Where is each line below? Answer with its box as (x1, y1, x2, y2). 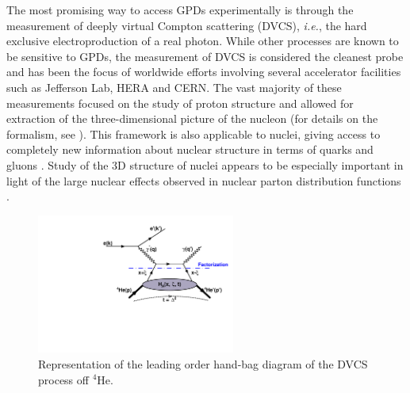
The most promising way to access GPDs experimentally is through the (6, 2, 354, 17)
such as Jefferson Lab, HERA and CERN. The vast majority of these (6, 78, 342, 95)
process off (38, 371, 89, 387)
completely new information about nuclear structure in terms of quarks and (6, 141, 374, 158)
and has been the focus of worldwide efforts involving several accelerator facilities (6, 63, 401, 80)
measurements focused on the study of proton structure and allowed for (6, 94, 354, 111)
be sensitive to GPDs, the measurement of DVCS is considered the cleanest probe (6, 48, 404, 64)
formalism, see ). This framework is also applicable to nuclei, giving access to (6, 125, 381, 142)
